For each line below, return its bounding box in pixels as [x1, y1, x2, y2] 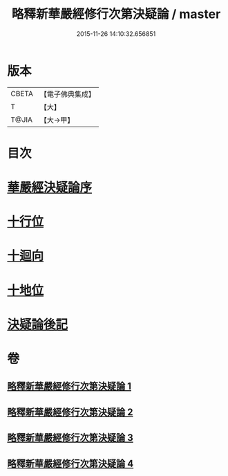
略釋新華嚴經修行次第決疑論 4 [7, 457, 134, 469]
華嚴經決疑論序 [7, 180, 93, 196]
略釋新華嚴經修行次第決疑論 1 [7, 381, 132, 392]
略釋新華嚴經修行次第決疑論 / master [11, 6, 221, 22]
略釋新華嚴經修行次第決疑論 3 [7, 432, 133, 443]
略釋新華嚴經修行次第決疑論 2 [7, 406, 133, 418]
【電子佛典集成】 [39, 89, 95, 99]
